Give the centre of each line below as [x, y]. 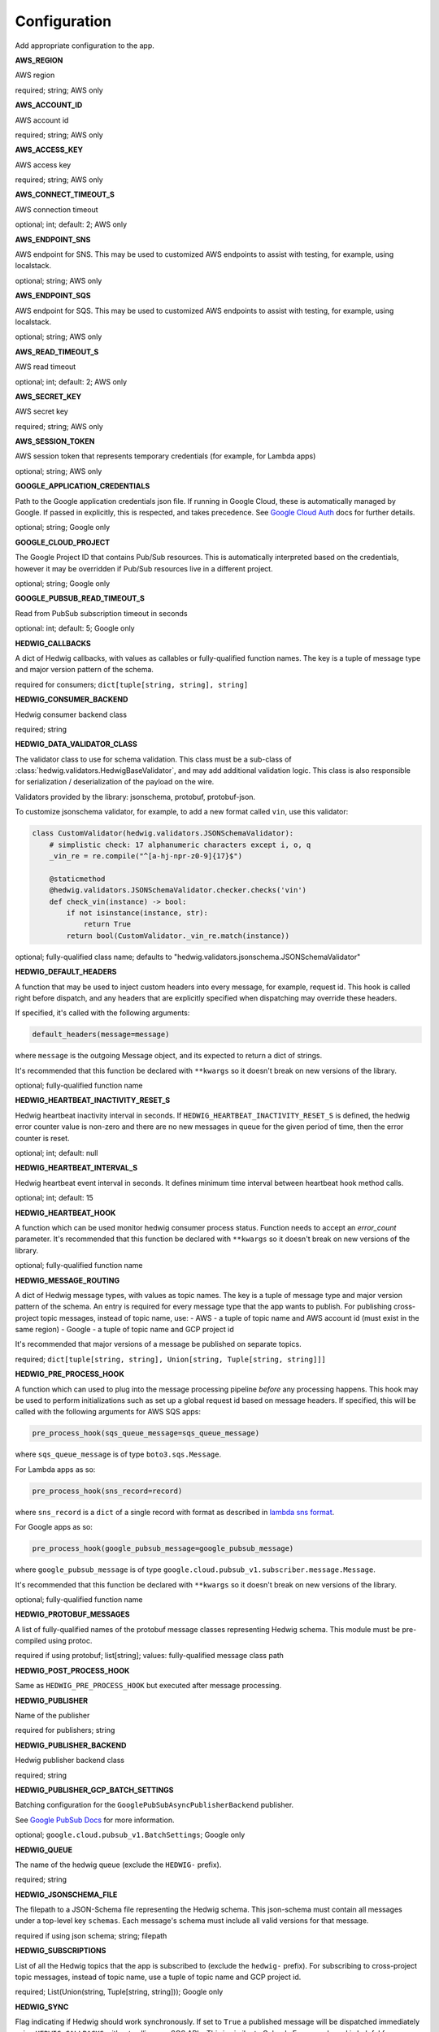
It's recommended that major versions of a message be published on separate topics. [158, 1344]
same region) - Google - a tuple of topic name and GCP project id [125, 1330]
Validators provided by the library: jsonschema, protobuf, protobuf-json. [135, 797]
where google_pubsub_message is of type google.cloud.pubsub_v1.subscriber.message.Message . [195, 1570]
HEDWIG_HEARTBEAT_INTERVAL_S [76, 1168]
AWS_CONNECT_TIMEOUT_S [65, 194]
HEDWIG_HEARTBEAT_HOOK [65, 1213]
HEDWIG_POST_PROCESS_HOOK [72, 1670]
